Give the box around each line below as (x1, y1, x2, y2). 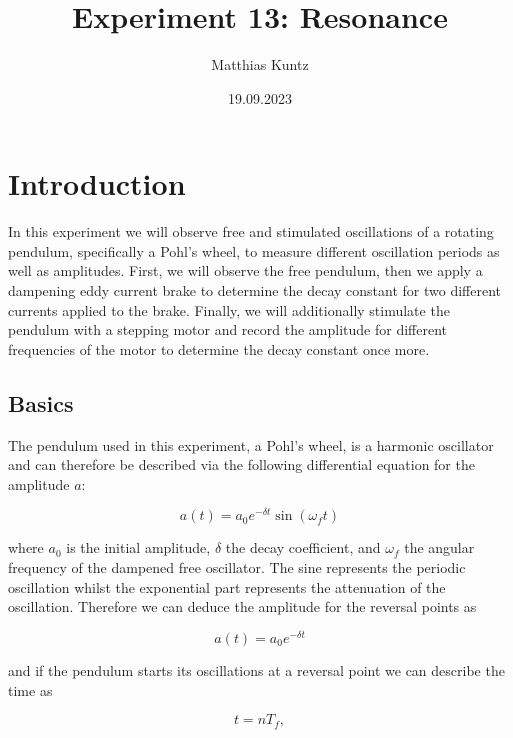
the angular (404, 537, 475, 558)
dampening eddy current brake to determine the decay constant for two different (8, 280, 502, 301)
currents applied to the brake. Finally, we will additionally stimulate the (8, 299, 450, 320)
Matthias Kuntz (211, 54, 309, 75)
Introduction (8, 163, 186, 204)
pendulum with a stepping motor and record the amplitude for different (8, 319, 447, 340)
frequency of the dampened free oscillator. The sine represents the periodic (8, 557, 466, 578)
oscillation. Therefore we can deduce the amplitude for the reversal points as (8, 596, 477, 617)
